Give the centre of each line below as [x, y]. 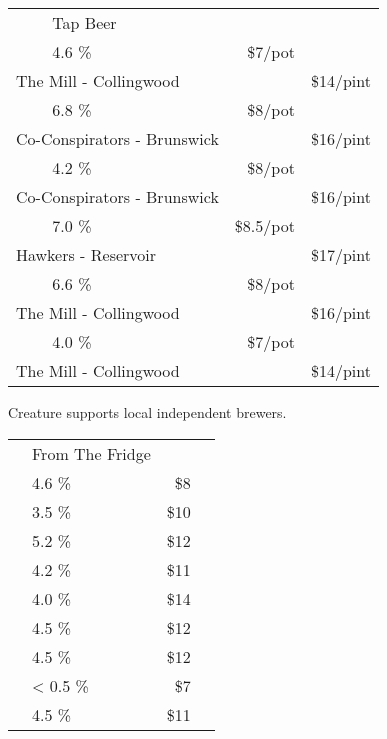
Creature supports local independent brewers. [147, 412]
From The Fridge [91, 453]
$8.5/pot [264, 225]
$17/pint [340, 254]
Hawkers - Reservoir [86, 254]
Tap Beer [84, 22]
